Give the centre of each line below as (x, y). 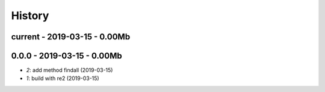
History (30, 16)
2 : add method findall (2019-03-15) (70, 70)
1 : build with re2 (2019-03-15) (63, 78)
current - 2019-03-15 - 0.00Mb (71, 37)
